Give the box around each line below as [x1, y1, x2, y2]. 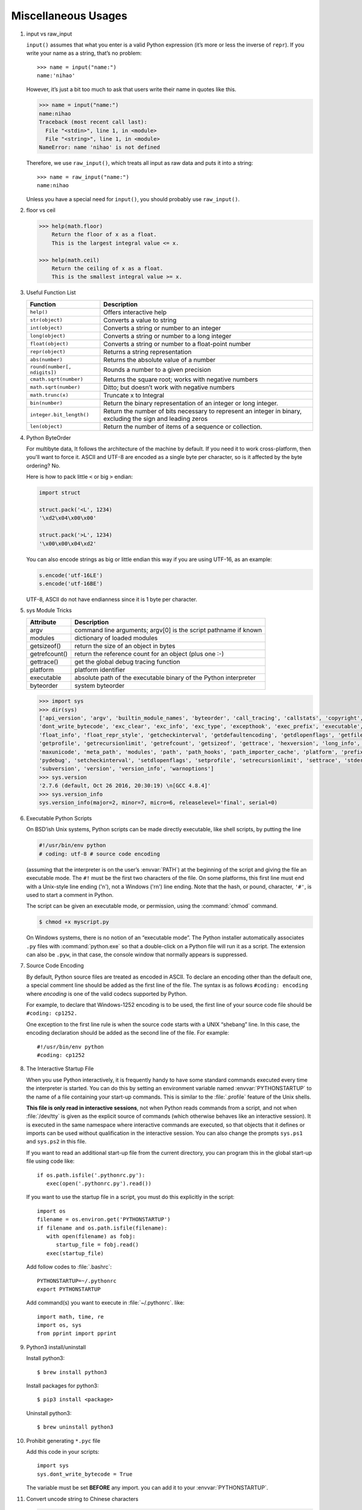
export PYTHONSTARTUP [37, 1285, 101, 1293]
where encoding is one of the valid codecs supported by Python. [26, 990, 188, 997]
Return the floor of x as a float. [51, 231, 157, 238]
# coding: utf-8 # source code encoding [39, 850, 160, 857]
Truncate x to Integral [103, 391, 165, 399]
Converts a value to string [103, 316, 177, 324]
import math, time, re [37, 1313, 104, 1320]
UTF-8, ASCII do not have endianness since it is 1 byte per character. [26, 596, 197, 603]
